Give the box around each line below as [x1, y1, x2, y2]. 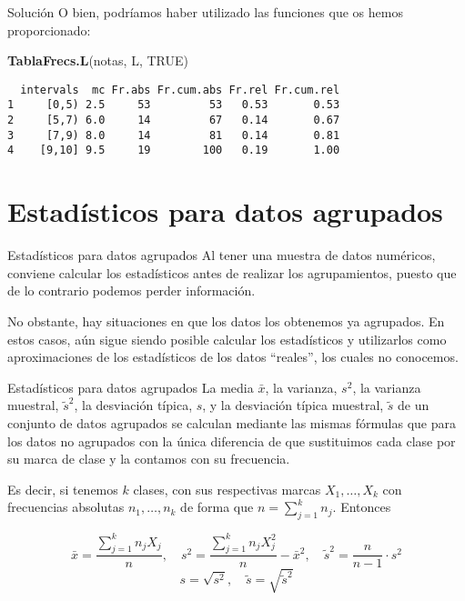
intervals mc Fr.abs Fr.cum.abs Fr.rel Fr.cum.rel [20, 83, 340, 96]
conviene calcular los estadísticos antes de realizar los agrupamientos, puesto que [7, 263, 457, 282]
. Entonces [332, 497, 391, 516]
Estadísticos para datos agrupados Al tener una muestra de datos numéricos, [7, 245, 436, 265]
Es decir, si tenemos [7, 479, 118, 498]
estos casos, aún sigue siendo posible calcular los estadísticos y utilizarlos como [7, 329, 447, 348]
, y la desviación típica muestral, [202, 396, 384, 415]
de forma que [180, 497, 254, 516]
